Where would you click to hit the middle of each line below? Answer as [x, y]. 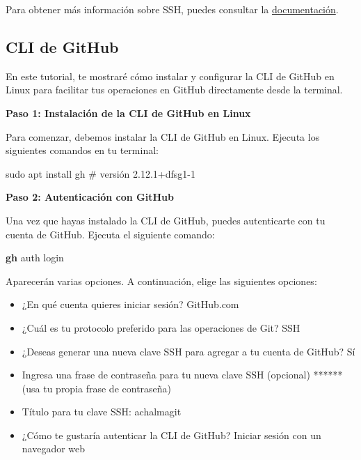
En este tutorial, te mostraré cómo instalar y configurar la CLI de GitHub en [170, 76]
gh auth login [35, 258]
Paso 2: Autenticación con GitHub [90, 197]
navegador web [54, 449]
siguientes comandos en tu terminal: [82, 150]
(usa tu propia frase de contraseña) [97, 388]
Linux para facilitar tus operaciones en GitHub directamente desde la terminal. [174, 90]
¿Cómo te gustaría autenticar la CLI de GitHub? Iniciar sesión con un [171, 435]
